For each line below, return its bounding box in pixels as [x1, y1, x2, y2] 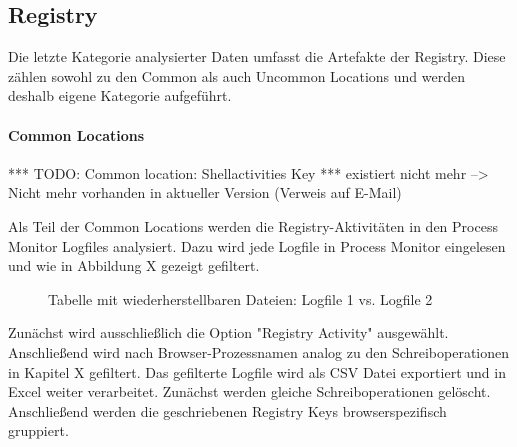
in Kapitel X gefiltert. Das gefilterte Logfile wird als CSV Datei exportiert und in [8, 361, 506, 382]
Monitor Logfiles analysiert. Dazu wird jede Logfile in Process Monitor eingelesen [8, 235, 506, 256]
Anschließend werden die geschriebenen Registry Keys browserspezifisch [8, 400, 447, 421]
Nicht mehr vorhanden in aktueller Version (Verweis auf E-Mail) [8, 182, 402, 203]
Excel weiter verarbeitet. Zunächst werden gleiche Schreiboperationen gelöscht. [8, 381, 491, 402]
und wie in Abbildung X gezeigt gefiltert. [8, 255, 260, 276]
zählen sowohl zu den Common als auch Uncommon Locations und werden [8, 65, 465, 86]
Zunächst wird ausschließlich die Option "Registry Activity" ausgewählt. [8, 322, 449, 343]
